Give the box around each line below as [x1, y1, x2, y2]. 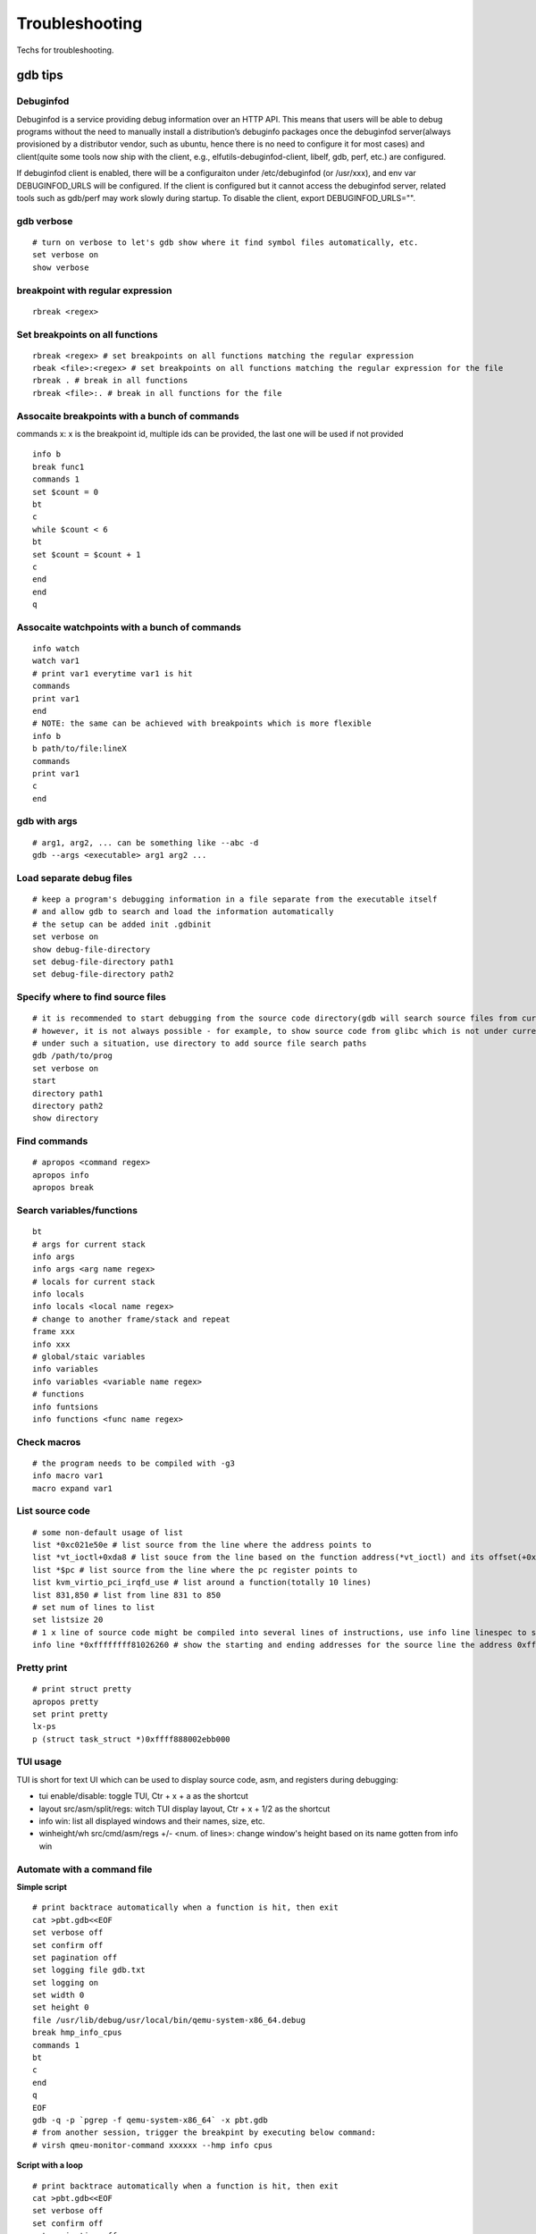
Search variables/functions [16, 1204, 138, 1216]
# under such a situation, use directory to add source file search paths [32, 1038, 367, 1049]
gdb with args [16, 815, 78, 827]
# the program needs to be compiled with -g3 [32, 1457, 236, 1468]
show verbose [32, 262, 89, 273]
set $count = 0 [32, 487, 99, 497]
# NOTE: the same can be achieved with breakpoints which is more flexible [32, 718, 372, 728]
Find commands [16, 1135, 88, 1147]
